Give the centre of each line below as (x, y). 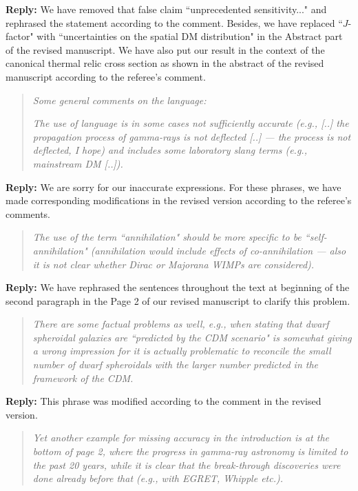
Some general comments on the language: (119, 100)
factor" (20, 36)
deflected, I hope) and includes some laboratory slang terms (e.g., (170, 150)
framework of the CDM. (83, 378)
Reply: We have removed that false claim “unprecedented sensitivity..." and (166, 9)
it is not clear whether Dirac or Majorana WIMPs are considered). (173, 264)
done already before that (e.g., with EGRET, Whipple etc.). (158, 478)
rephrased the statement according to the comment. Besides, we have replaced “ (174, 22)
